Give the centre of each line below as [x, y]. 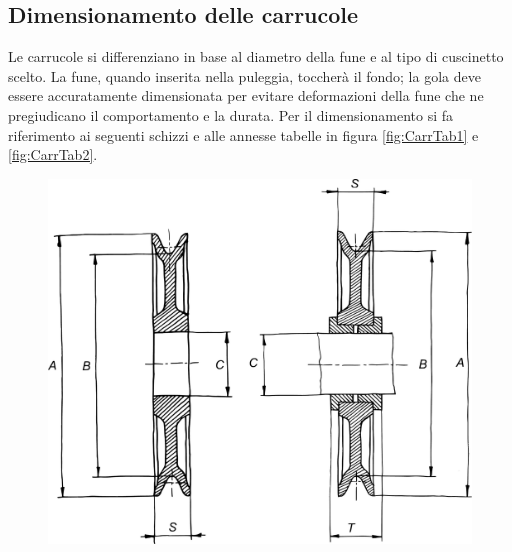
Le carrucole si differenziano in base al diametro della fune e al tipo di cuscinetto [256, 56]
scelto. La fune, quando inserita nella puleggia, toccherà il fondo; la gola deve [244, 75]
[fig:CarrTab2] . [53, 154]
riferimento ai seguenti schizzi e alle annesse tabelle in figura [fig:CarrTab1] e [243, 134]
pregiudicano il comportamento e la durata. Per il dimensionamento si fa [231, 114]
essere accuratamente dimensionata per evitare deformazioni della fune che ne [246, 95]
